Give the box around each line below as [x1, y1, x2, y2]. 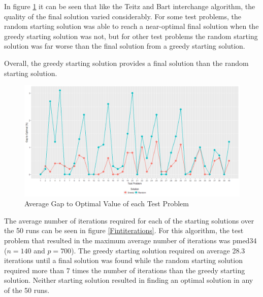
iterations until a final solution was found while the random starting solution [4, 255, 243, 266]
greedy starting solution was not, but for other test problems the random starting [4, 30, 258, 41]
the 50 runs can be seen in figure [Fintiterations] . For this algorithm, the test [4, 225, 244, 236]
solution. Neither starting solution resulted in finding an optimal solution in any [4, 275, 253, 285]
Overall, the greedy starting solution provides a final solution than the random [4, 57, 249, 68]
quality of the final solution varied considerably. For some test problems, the [4, 11, 242, 21]
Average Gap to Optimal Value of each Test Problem [24, 198, 189, 209]
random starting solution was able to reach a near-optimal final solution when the [4, 21, 259, 31]
